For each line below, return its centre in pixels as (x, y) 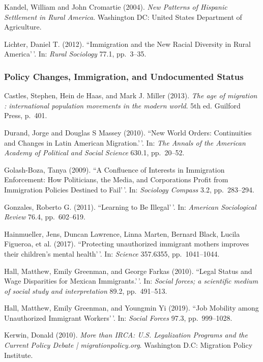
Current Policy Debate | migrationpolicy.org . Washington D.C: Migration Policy (128, 345)
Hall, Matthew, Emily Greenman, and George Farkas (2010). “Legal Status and (128, 271)
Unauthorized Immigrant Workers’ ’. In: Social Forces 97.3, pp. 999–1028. (118, 317)
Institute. (19, 355)
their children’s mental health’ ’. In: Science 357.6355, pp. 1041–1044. (112, 253)
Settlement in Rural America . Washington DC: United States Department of (123, 17)
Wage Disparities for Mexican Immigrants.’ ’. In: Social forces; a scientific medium (131, 281)
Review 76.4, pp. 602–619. (45, 217)
